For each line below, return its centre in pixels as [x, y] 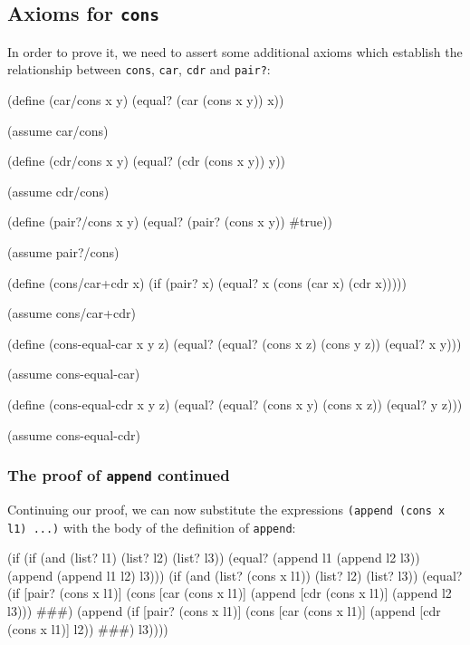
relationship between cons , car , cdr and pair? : [139, 69]
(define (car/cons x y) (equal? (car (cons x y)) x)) [146, 100]
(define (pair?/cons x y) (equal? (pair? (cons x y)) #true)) [170, 221]
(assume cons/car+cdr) [72, 313]
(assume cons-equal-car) [74, 374]
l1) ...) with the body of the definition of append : [152, 527]
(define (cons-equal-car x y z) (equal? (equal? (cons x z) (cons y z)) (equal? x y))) [235, 343]
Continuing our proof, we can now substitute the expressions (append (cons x [226, 509]
